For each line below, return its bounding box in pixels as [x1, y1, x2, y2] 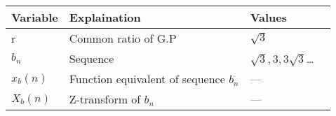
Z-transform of [69, 91, 141, 107]
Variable [11, 9, 58, 25]
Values [250, 9, 287, 25]
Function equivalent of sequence [69, 71, 225, 87]
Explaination [69, 9, 141, 25]
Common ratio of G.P [69, 30, 177, 46]
